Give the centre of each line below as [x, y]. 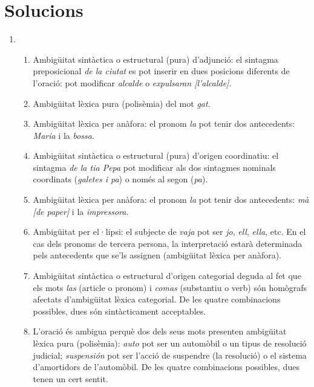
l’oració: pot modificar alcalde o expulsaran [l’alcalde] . [132, 82]
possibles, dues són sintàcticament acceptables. [119, 311]
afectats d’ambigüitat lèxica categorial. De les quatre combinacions [157, 299]
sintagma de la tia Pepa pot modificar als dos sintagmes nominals [154, 167]
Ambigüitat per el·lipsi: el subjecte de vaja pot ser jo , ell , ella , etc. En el [169, 232]
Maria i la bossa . [64, 135]
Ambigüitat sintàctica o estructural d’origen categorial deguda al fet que [167, 276]
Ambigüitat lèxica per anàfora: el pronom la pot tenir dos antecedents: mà [171, 200]
